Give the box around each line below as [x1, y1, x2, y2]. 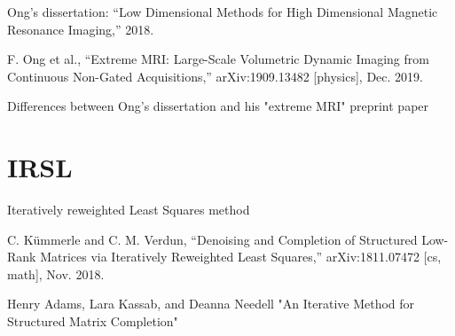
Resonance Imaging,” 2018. [7, 20, 154, 38]
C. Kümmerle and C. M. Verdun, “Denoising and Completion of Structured [7, 230, 418, 248]
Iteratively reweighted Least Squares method [7, 200, 250, 219]
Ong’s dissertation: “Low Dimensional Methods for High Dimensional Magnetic [7, 3, 438, 20]
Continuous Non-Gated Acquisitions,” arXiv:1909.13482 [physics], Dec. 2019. [7, 66, 423, 85]
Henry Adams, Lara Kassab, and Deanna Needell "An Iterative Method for [7, 294, 415, 313]
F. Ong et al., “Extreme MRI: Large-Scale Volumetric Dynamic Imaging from [7, 50, 429, 68]
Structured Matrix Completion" [7, 312, 178, 331]
